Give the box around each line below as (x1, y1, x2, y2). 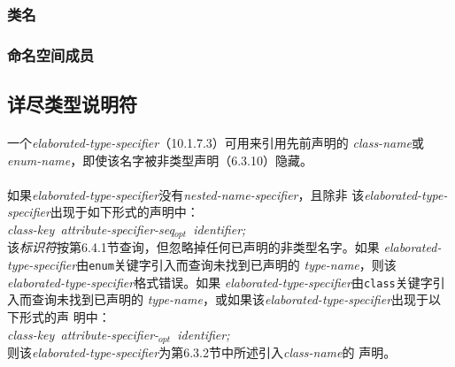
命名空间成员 (7, 43, 95, 65)
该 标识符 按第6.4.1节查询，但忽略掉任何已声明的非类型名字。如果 (7, 238, 380, 256)
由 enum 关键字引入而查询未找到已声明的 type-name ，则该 (76, 256, 397, 274)
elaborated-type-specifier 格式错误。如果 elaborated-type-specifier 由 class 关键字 (7, 272, 433, 291)
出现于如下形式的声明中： (50, 203, 199, 221)
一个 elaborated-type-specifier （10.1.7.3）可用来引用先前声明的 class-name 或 (7, 134, 425, 152)
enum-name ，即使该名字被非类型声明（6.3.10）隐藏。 (7, 150, 313, 169)
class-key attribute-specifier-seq (7, 220, 174, 239)
